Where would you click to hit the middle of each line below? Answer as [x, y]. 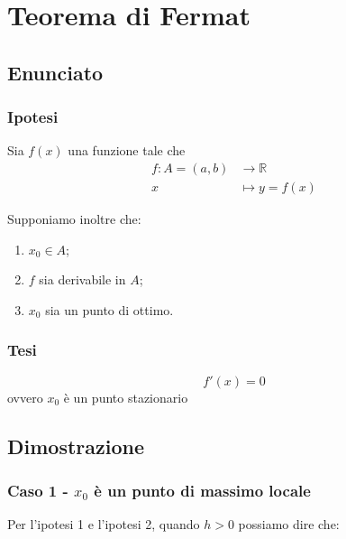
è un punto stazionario [126, 397]
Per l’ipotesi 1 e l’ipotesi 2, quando [104, 524]
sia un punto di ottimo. [109, 309]
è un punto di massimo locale [202, 490]
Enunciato [55, 72]
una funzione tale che [127, 150]
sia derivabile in [82, 279]
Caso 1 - [38, 490]
